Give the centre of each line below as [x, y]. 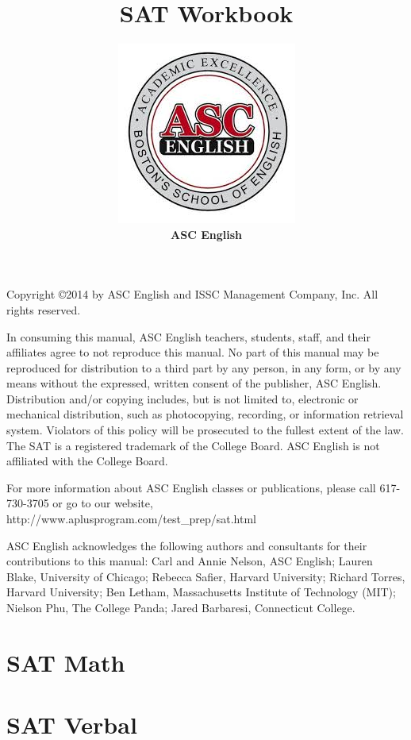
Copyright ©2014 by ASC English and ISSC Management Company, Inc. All [192, 294]
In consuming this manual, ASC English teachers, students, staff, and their [188, 336]
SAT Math [66, 662]
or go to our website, [103, 503]
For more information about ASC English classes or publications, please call [191, 487]
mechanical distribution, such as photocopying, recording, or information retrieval [205, 414]
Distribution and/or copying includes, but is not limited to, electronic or [182, 398]
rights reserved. [44, 309]
